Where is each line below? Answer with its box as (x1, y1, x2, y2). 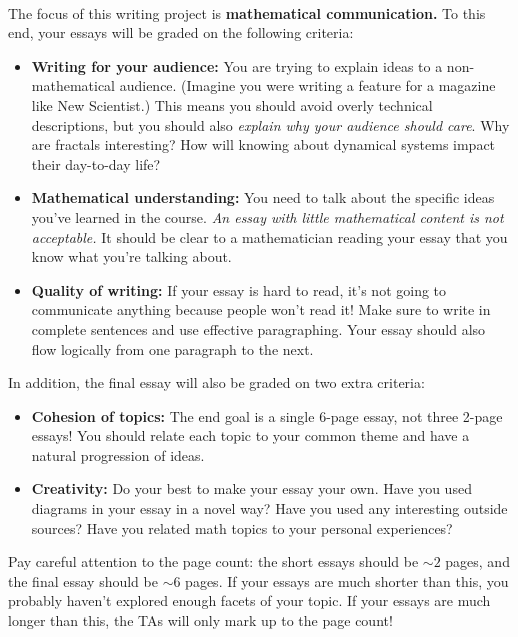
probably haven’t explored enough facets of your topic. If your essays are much (8, 590, 491, 611)
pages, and (445, 551, 510, 572)
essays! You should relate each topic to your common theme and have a (31, 425, 470, 446)
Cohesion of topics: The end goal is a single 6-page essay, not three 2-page (31, 405, 503, 426)
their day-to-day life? (31, 153, 161, 174)
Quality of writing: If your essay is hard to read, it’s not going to (31, 279, 447, 300)
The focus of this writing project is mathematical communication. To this (8, 2, 486, 23)
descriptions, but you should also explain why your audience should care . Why (31, 114, 510, 135)
